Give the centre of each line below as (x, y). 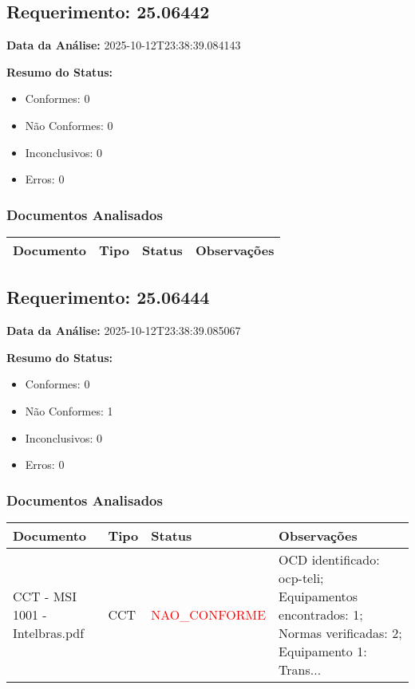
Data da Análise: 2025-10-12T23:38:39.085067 (124, 331)
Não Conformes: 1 (69, 410)
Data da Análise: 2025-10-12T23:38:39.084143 (124, 45)
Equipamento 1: (323, 651)
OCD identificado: (329, 559)
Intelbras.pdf (49, 632)
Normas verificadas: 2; (340, 632)
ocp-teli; (301, 577)
